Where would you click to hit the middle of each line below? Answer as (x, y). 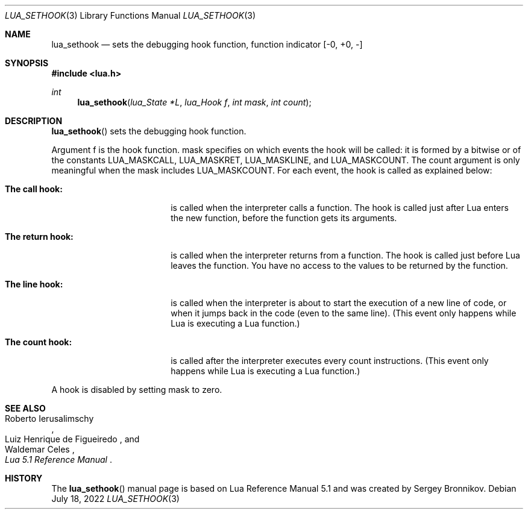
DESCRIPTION (34, 121)
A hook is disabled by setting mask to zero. (137, 390)
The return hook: (39, 237)
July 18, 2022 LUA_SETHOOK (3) (115, 499)
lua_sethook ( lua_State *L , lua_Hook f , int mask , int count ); (194, 102)
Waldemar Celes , (40, 449)
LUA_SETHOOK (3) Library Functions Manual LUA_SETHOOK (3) (130, 15)
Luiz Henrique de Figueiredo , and (72, 439)
